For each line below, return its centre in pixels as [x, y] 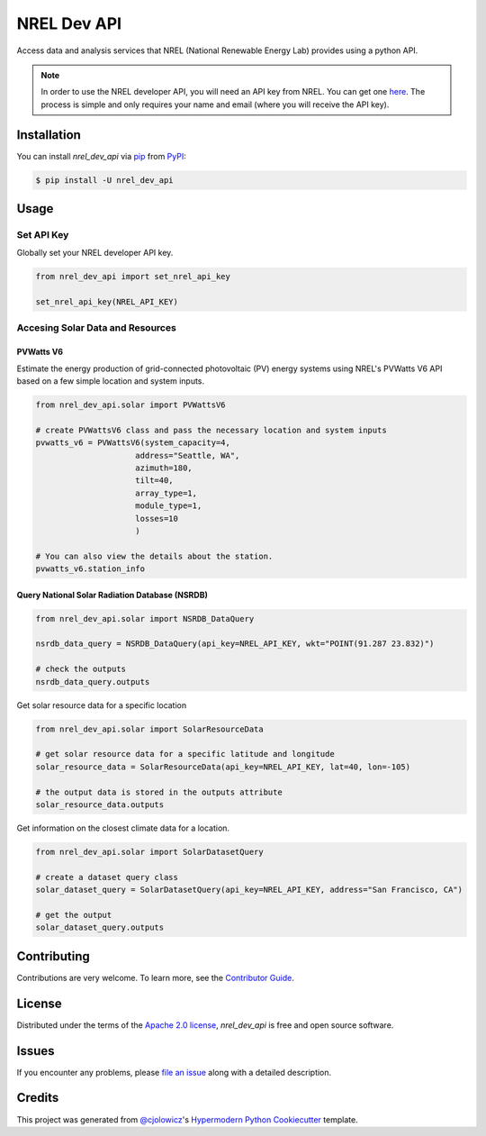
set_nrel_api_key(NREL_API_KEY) [107, 302]
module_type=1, [169, 506]
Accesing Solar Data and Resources [97, 328]
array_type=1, [166, 493]
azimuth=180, [164, 468]
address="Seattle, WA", [188, 455]
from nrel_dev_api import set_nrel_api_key [133, 277]
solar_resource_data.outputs [100, 804]
